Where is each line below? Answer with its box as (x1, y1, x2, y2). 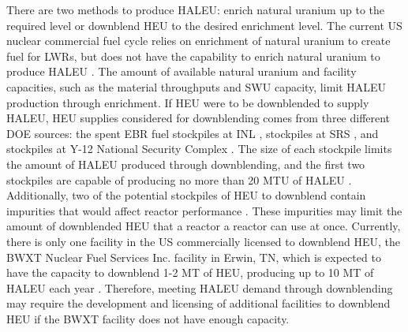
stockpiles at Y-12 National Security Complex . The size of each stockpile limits (6, 140, 392, 157)
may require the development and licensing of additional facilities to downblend (6, 295, 391, 311)
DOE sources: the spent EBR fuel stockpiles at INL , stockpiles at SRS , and (6, 125, 379, 141)
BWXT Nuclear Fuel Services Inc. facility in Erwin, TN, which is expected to (6, 248, 381, 265)
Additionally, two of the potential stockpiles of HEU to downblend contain (6, 187, 366, 203)
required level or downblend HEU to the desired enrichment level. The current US (6, 17, 402, 33)
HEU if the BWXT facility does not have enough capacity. (6, 310, 290, 326)
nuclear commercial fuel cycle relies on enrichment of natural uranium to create (6, 32, 391, 49)
